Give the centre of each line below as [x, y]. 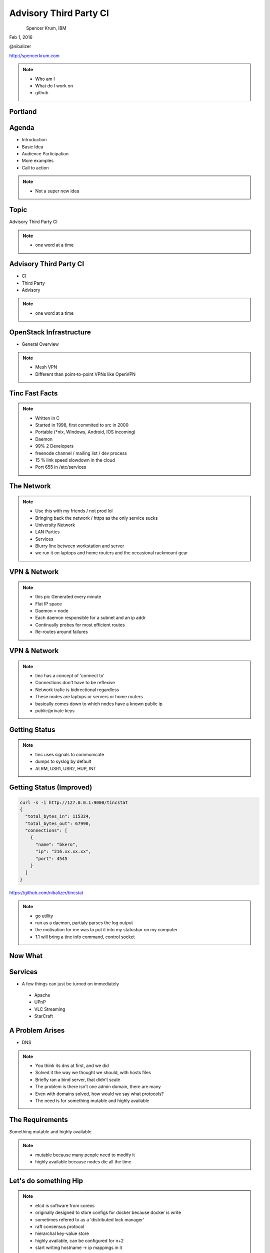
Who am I [45, 79]
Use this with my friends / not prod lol [74, 511]
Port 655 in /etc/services [61, 467]
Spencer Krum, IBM [46, 28]
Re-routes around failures [61, 632]
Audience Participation [45, 153]
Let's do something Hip [46, 1181]
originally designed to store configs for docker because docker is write [108, 1212]
